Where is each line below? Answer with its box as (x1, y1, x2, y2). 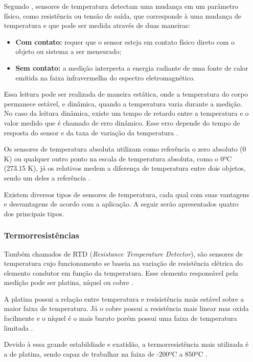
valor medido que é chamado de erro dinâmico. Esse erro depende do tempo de (4, 117, 240, 128)
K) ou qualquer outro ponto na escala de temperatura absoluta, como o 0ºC (4, 153, 232, 163)
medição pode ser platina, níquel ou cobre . (4, 277, 134, 287)
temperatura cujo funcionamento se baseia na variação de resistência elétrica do (4, 258, 243, 268)
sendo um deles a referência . (4, 172, 91, 182)
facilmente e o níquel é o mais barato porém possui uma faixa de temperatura (4, 313, 237, 323)
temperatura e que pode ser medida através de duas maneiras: (4, 20, 190, 30)
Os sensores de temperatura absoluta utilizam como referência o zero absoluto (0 (4, 144, 246, 154)
